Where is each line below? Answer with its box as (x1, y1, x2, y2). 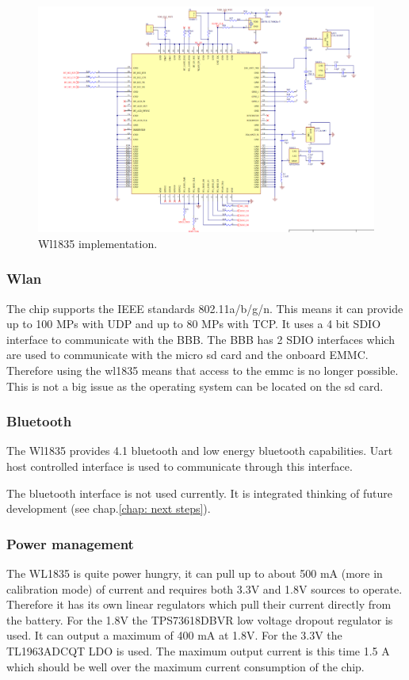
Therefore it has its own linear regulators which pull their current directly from (6, 596, 392, 613)
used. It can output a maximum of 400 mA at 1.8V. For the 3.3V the (6, 627, 342, 644)
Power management (6, 533, 134, 553)
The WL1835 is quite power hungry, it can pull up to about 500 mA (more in (6, 565, 383, 582)
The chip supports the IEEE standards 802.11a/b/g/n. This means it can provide (6, 300, 403, 316)
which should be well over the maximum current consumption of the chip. (6, 658, 365, 674)
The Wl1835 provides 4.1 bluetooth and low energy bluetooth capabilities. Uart (6, 442, 393, 459)
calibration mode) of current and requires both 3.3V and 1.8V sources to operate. (6, 580, 403, 597)
